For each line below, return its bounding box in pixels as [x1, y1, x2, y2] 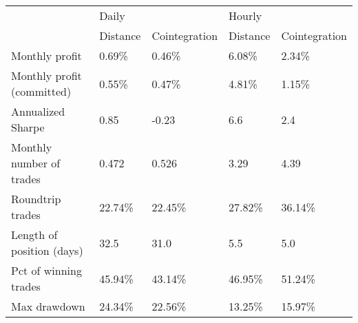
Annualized [11, 103, 65, 119]
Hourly [229, 8, 262, 23]
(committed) [11, 83, 72, 99]
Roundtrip [11, 191, 61, 207]
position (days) [11, 242, 83, 258]
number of [11, 155, 61, 171]
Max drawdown [11, 298, 85, 314]
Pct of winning [11, 262, 82, 278]
